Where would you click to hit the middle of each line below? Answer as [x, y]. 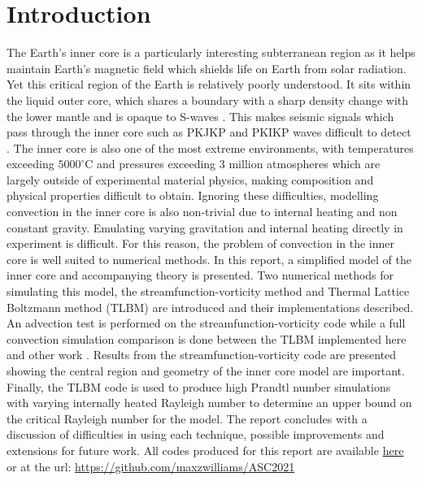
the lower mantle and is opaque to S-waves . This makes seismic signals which [200, 116]
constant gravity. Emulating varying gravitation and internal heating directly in [205, 227]
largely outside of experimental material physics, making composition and [190, 179]
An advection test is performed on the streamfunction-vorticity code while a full [206, 323]
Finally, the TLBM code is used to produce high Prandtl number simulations [199, 386]
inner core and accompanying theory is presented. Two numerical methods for [200, 275]
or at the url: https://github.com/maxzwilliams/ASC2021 [151, 466]
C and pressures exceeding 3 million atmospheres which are [233, 164]
